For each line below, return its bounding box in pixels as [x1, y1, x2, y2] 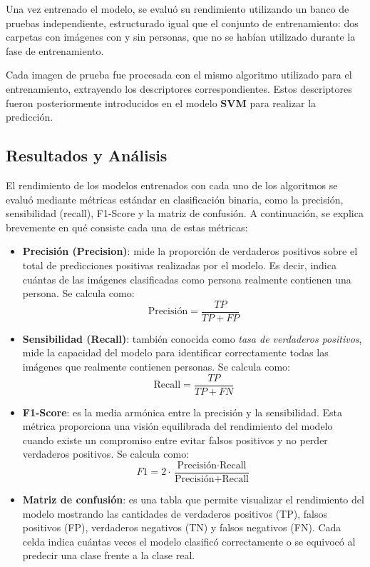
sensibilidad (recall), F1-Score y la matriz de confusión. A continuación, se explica [6, 206, 364, 221]
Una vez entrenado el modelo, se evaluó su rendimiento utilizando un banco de [6, 1, 349, 16]
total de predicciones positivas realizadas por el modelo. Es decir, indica [22, 257, 336, 272]
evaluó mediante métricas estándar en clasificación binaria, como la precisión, [6, 191, 344, 206]
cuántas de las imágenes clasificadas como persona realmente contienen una [22, 271, 351, 286]
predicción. [6, 109, 53, 124]
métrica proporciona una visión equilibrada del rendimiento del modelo [22, 418, 333, 433]
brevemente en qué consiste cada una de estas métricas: [6, 219, 248, 234]
